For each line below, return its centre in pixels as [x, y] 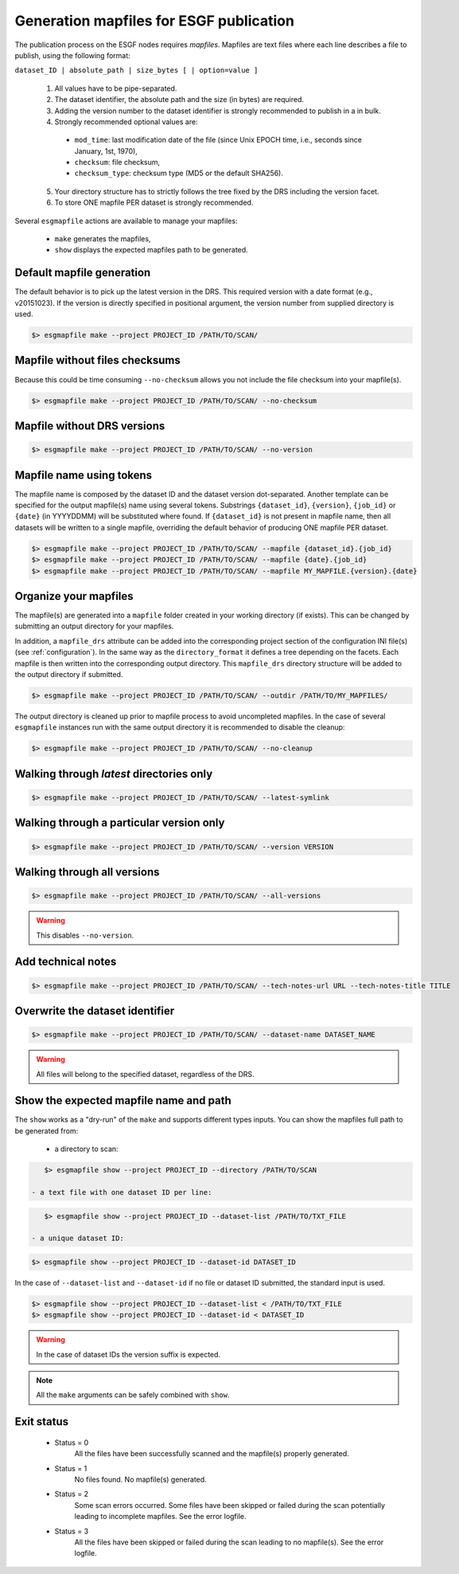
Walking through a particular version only [120, 823]
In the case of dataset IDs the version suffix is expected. [128, 1354]
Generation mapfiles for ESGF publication [154, 21]
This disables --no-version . [85, 935]
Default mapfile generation [83, 273]
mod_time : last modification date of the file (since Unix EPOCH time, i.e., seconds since [218, 140]
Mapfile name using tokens [84, 475]
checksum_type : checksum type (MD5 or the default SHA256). [179, 173]
